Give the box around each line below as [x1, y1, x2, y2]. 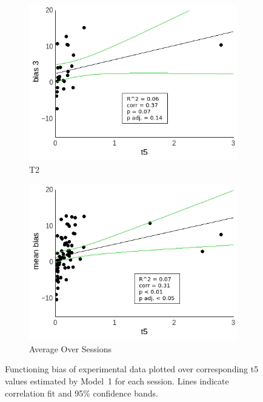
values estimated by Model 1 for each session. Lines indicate [5, 374, 229, 387]
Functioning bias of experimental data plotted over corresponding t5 [5, 363, 259, 375]
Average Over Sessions [29, 342, 112, 355]
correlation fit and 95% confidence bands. [5, 386, 158, 399]
